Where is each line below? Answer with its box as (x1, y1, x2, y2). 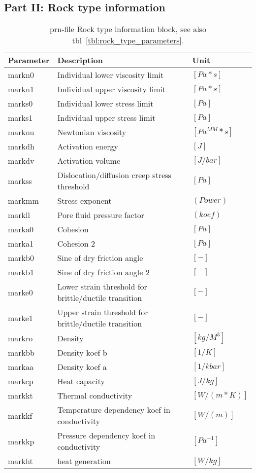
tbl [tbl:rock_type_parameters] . (72, 35, 184, 46)
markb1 (8, 266, 34, 278)
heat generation (57, 455, 111, 467)
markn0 (8, 69, 34, 81)
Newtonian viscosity (57, 126, 127, 138)
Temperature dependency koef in (57, 404, 170, 416)
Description (57, 54, 103, 66)
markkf (8, 409, 32, 421)
